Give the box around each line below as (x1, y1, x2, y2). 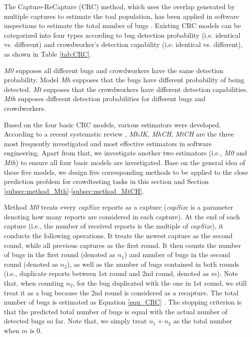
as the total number (173, 316, 232, 326)
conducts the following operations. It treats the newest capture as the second (4, 230, 233, 241)
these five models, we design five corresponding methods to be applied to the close (4, 167, 249, 177)
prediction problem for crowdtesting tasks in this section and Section (4, 176, 209, 186)
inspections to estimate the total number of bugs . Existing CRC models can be (4, 20, 241, 31)
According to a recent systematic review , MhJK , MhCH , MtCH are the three (4, 129, 235, 139)
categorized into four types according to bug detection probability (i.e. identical (4, 30, 241, 40)
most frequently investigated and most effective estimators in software (4, 138, 212, 148)
